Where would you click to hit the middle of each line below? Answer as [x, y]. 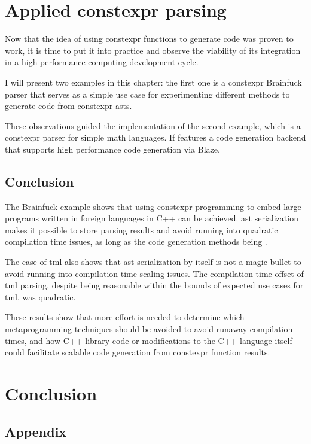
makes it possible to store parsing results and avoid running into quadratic [141, 229]
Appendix [36, 431]
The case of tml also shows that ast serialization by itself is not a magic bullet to [153, 262]
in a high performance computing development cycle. [102, 62]
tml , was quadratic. [40, 296]
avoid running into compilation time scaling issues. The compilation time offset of [154, 273]
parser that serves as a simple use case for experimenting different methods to [147, 94]
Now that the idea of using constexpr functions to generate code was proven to [149, 39]
